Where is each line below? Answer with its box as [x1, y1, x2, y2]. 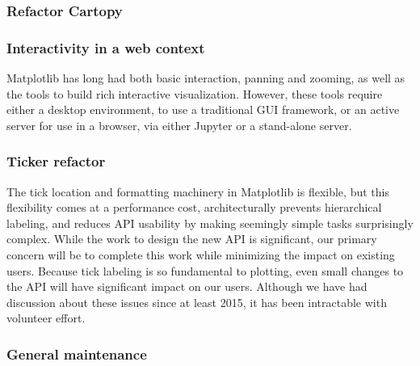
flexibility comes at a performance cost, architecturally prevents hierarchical [6, 199, 382, 216]
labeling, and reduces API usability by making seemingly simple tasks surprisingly [6, 214, 414, 231]
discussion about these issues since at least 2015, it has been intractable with [6, 293, 387, 310]
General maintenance [6, 343, 147, 364]
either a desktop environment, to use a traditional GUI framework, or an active [6, 101, 400, 118]
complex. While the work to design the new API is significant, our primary [6, 230, 377, 247]
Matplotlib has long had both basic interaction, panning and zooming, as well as [6, 69, 405, 86]
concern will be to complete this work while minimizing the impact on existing [6, 246, 395, 263]
